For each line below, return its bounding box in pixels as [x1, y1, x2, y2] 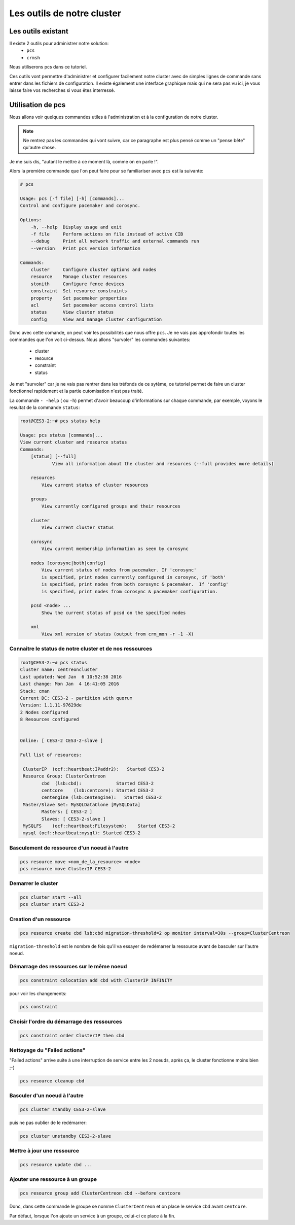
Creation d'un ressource [9, 915, 71, 923]
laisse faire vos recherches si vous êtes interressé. [9, 87, 115, 93]
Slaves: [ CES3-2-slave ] [41, 816, 106, 822]
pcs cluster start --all [20, 895, 82, 900]
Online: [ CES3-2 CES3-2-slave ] [20, 738, 103, 743]
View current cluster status [41, 525, 114, 530]
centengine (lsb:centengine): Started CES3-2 [41, 795, 162, 800]
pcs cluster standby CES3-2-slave [20, 1106, 106, 1112]
